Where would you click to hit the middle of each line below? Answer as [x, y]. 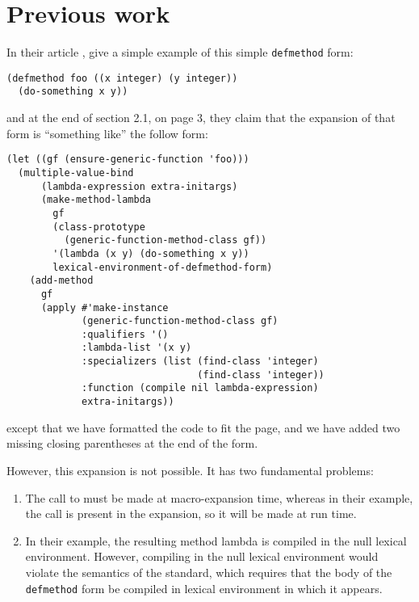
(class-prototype [99, 227]
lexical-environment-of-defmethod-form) [163, 267]
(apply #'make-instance [105, 307]
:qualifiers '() [125, 334]
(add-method [61, 281]
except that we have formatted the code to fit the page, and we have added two [203, 427]
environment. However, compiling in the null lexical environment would [202, 556]
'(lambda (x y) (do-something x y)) [151, 253]
